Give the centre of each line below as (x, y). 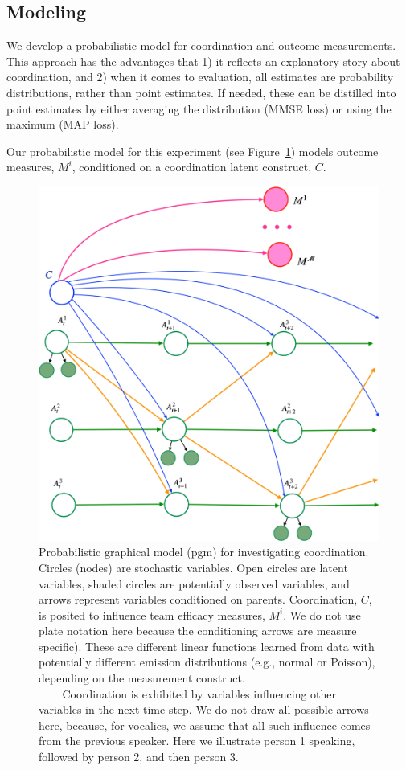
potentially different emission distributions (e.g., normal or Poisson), (207, 662)
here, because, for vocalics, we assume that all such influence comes (205, 725)
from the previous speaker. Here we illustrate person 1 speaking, (197, 741)
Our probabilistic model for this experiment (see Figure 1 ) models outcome (193, 151)
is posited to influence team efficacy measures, (152, 614)
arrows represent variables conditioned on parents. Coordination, (198, 599)
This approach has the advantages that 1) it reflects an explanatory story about (203, 61)
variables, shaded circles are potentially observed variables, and (194, 583)
